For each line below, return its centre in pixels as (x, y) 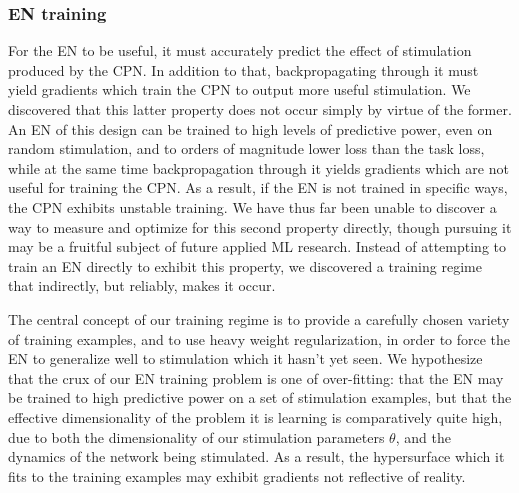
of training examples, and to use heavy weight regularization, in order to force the (259, 338)
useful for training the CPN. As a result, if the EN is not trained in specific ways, (258, 187)
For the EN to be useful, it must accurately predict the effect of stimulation (240, 50)
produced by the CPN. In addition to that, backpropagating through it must (243, 69)
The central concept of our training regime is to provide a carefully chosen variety (259, 318)
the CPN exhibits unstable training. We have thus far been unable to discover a (252, 206)
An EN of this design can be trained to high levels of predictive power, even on (250, 128)
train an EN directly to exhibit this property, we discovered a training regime (245, 265)
